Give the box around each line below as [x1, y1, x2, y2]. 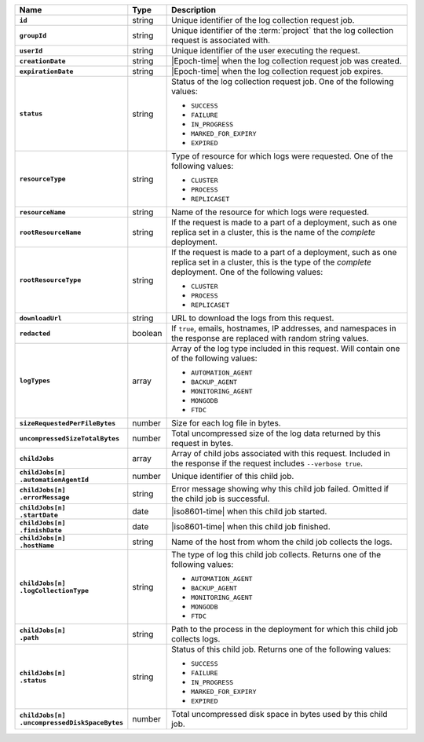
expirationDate [19, 67, 74, 75]
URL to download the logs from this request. [171, 313, 334, 323]
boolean [132, 328, 163, 338]
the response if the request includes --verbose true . [171, 458, 364, 469]
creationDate [19, 57, 66, 65]
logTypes [19, 377, 51, 385]
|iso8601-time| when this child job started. [171, 506, 327, 517]
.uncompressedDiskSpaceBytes [19, 718, 124, 726]
